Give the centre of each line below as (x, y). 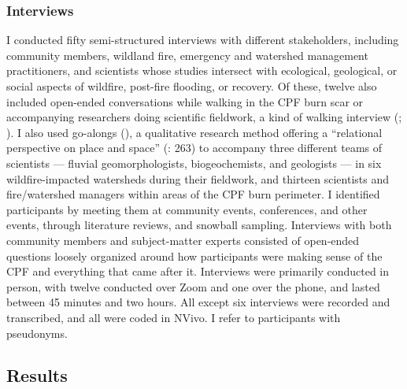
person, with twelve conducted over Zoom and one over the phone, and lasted (193, 286)
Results (37, 375)
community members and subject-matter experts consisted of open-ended (183, 240)
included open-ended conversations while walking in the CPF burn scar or (185, 101)
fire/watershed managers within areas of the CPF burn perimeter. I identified (193, 194)
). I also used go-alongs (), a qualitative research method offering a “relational (194, 132)
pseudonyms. (37, 333)
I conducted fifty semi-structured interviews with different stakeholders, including (203, 40)
